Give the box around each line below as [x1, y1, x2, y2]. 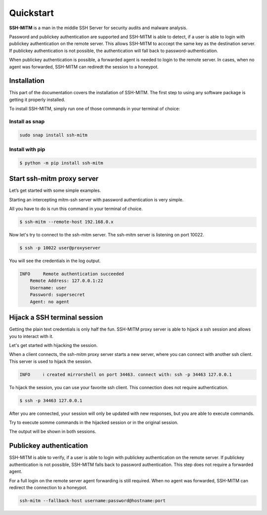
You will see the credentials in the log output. [9, 258, 101, 264]
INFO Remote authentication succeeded [19, 271, 124, 277]
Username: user [30, 285, 67, 290]
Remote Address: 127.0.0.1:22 [30, 278, 103, 284]
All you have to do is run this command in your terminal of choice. [9, 206, 143, 212]
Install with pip [9, 146, 45, 153]
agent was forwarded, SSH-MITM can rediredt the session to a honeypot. [9, 63, 159, 69]
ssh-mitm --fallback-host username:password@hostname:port [19, 498, 166, 503]
